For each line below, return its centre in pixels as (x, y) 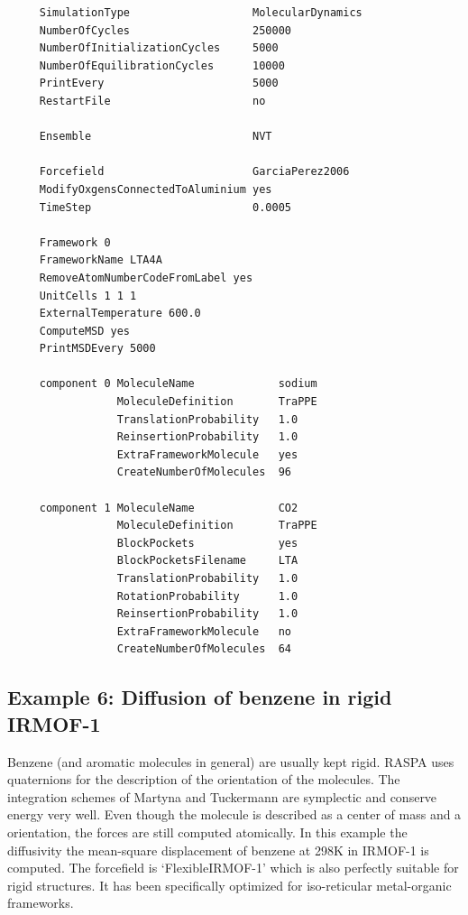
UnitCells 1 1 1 (88, 296)
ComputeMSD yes (85, 331)
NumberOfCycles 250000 (165, 30)
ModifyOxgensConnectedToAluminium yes (156, 189)
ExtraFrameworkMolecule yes (207, 454)
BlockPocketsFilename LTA (207, 561)
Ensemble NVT (156, 137)
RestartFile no (152, 101)
